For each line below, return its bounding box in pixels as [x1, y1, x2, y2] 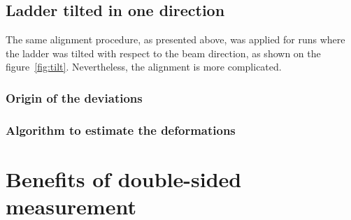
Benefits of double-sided [6, 164, 242, 193]
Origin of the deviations [6, 89, 143, 106]
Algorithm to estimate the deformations [6, 121, 236, 138]
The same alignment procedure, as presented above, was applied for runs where [6, 32, 345, 47]
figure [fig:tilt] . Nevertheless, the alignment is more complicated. [6, 59, 282, 74]
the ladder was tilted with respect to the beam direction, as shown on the [6, 45, 321, 60]
